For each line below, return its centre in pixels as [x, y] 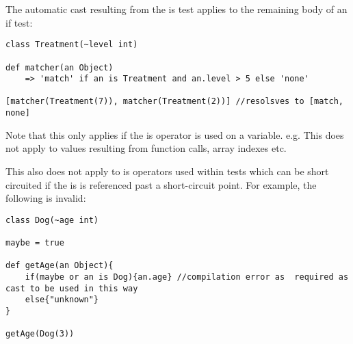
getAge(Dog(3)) [40, 334]
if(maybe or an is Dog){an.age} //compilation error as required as [187, 277]
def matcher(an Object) [60, 67]
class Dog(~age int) [52, 220]
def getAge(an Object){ [60, 266]
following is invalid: [46, 198]
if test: [19, 22]
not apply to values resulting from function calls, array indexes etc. [146, 148]
